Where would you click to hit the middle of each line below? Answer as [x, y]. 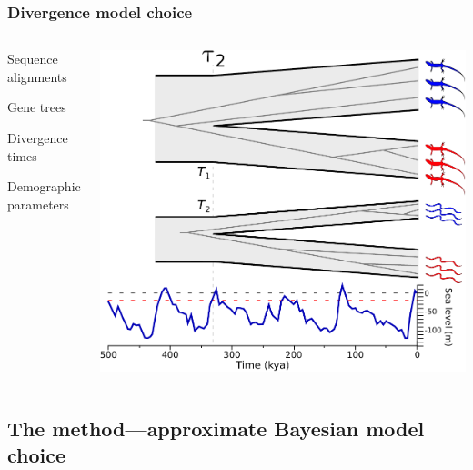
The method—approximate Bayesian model [216, 429]
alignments [37, 76]
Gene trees [37, 107]
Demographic [44, 186]
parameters [38, 204]
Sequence [33, 59]
